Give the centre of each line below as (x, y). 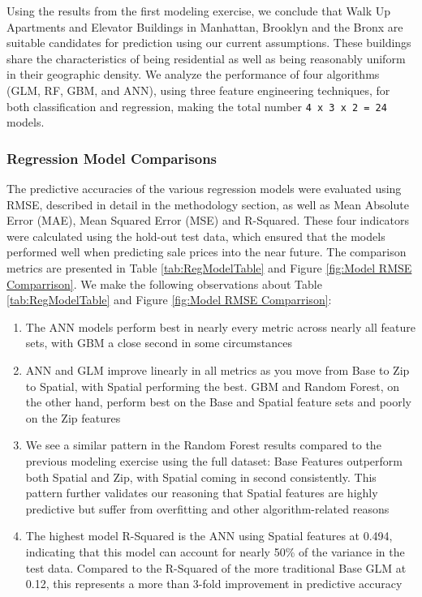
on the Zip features (73, 417)
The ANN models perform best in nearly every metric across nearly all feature (220, 326)
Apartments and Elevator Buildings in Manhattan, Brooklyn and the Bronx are (205, 26)
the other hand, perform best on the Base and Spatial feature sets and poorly (218, 402)
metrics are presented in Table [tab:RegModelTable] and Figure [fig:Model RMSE (209, 268)
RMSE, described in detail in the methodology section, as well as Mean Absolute (208, 204)
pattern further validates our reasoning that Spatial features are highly (202, 493)
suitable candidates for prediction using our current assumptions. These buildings (209, 43)
